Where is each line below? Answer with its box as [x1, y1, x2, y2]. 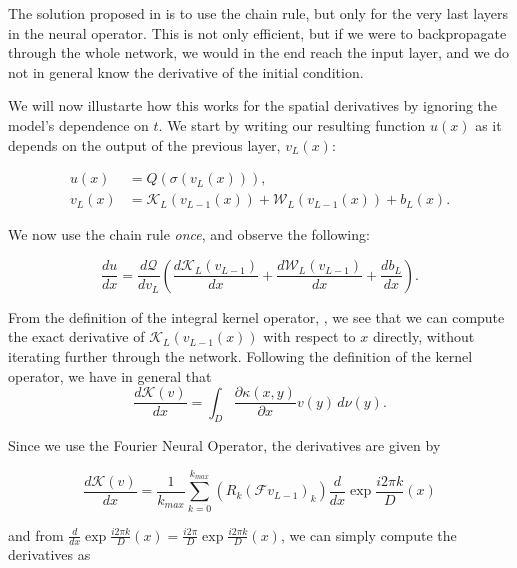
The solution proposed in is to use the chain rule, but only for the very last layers [8, 3, 509, 23]
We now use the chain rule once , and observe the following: [8, 224, 370, 245]
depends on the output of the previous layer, [8, 134, 281, 155]
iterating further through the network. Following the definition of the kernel [8, 346, 473, 366]
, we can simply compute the [280, 524, 457, 545]
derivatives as [8, 544, 91, 565]
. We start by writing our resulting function [158, 114, 426, 135]
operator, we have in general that [8, 365, 212, 386]
